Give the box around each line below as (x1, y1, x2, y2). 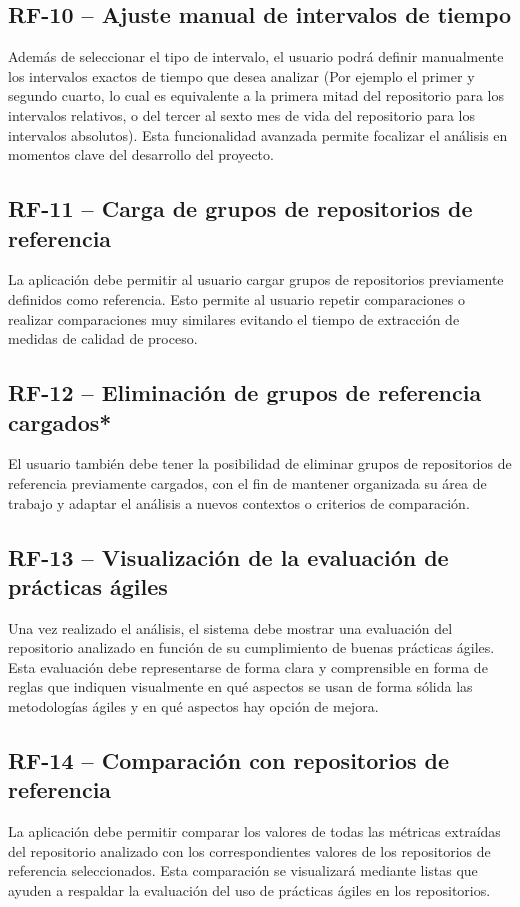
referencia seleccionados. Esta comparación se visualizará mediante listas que (8, 860, 478, 881)
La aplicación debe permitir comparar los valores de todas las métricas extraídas (8, 821, 501, 842)
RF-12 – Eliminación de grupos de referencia (8, 377, 482, 408)
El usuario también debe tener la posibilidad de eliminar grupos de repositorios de (8, 453, 512, 474)
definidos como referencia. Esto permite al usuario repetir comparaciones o (8, 288, 465, 309)
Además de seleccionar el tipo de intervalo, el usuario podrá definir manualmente (8, 46, 504, 67)
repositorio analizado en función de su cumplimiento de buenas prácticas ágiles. (8, 637, 495, 658)
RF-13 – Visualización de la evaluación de (8, 541, 449, 572)
